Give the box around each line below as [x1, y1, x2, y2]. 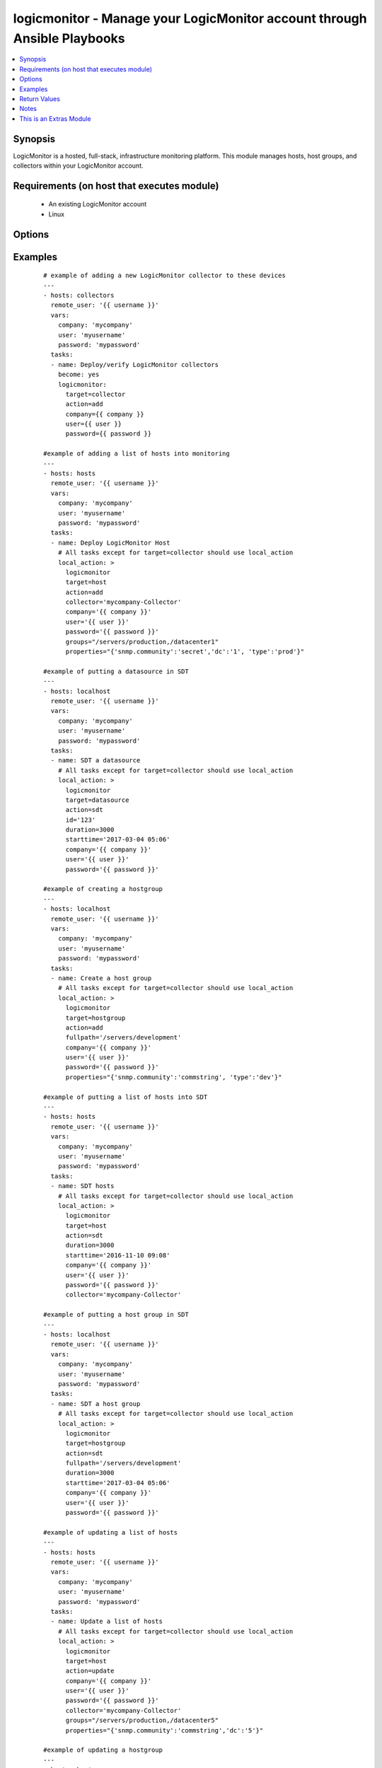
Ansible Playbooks [13, 30, 125, 46]
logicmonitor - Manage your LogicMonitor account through [13, 11, 367, 26]
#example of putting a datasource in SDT [43, 667, 189, 675]
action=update [65, 1667, 115, 1675]
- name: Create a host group [50, 974, 152, 982]
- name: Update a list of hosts [50, 1617, 163, 1626]
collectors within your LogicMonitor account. [13, 161, 144, 170]
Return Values [19, 94, 60, 103]
